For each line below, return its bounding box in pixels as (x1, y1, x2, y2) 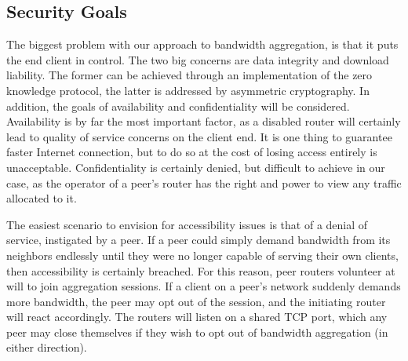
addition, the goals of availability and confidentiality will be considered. (6, 97, 350, 114)
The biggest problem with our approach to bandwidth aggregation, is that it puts (6, 36, 399, 53)
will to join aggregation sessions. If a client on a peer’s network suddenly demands (6, 278, 401, 294)
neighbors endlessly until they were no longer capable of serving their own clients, (6, 246, 399, 263)
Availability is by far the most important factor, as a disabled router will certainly (6, 113, 401, 129)
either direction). (6, 339, 87, 356)
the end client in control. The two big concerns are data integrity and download (6, 51, 389, 67)
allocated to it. (6, 190, 77, 206)
